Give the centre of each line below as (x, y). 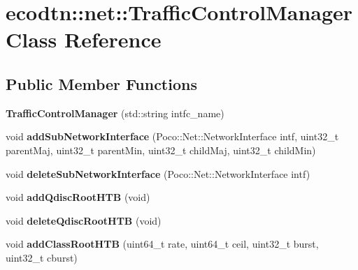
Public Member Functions (101, 83)
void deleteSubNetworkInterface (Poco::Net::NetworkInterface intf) (158, 173)
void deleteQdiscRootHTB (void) (84, 220)
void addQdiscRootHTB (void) (78, 197)
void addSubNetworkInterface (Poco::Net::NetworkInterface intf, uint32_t (172, 136)
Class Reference (84, 39)
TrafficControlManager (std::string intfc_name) (115, 113)
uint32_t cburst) (42, 257)
